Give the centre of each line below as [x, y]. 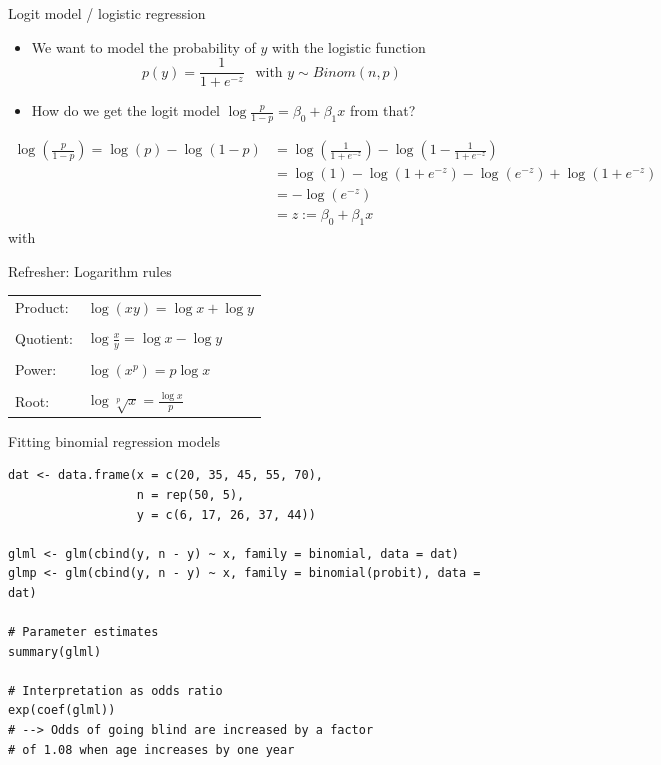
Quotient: [44, 338]
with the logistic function [349, 46]
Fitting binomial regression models [114, 440]
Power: [36, 369]
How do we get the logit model [125, 110]
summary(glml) [55, 651]
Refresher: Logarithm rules [90, 270]
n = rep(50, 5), [190, 494]
